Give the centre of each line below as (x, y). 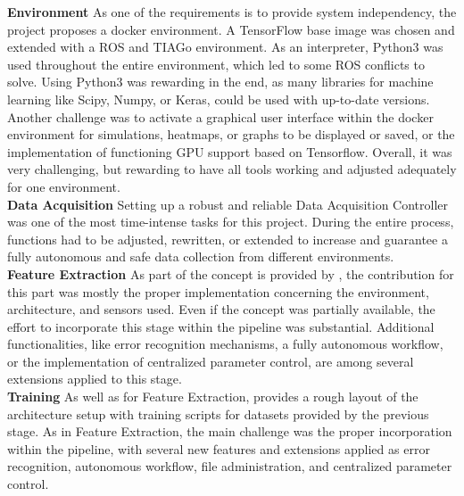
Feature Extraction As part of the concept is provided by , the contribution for (231, 273)
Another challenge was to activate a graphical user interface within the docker (220, 116)
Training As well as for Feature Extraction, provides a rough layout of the (213, 397)
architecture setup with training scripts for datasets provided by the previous (218, 413)
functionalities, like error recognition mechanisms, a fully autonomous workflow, (225, 344)
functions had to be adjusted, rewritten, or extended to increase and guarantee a (228, 239)
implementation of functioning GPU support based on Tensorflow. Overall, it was (230, 151)
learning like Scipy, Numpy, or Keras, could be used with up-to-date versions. (219, 99)
